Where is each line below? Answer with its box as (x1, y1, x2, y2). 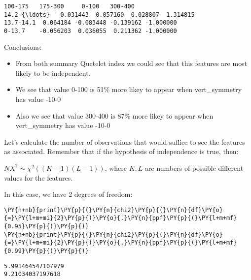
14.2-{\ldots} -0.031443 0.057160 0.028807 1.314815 (4, 11, 195, 18)
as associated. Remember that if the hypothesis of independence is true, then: (4, 146, 239, 156)
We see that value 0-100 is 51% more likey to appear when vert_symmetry (15, 84, 242, 94)
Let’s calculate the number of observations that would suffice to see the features (4, 136, 245, 147)
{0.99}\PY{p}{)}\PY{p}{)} (4, 248, 89, 255)
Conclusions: (4, 41, 42, 52)
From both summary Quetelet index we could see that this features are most (15, 58, 248, 68)
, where (105, 162, 127, 173)
